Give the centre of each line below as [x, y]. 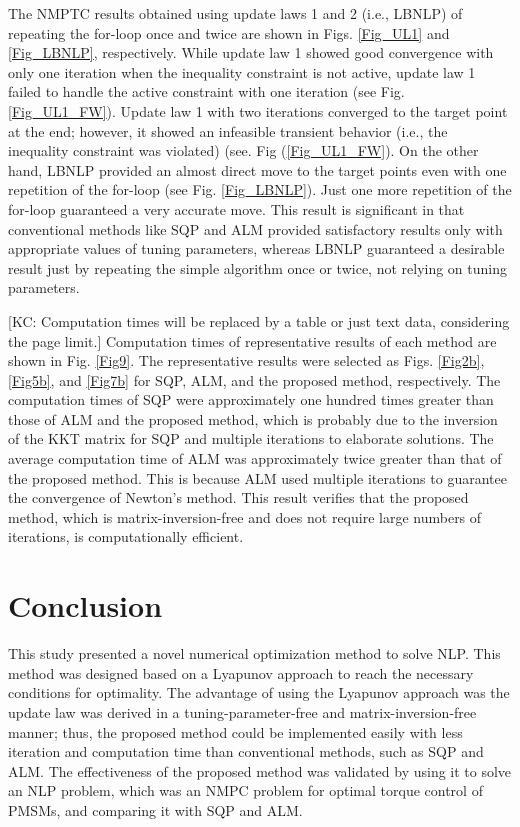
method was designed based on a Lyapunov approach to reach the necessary [241, 672]
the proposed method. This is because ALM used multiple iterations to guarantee [257, 477]
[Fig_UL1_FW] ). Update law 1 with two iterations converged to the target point [258, 110]
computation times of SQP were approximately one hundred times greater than [251, 399]
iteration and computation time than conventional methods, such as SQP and [246, 751]
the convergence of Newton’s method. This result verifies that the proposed [238, 497]
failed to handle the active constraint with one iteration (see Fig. [206, 91]
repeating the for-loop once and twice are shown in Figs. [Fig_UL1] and [229, 32]
